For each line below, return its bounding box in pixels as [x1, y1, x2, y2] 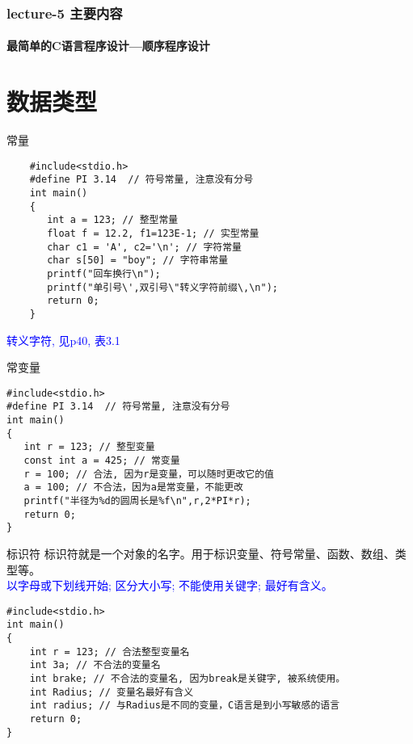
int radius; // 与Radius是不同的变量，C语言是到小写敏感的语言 [29, 700, 340, 712]
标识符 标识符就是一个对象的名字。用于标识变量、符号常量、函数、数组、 [6, 545, 395, 562]
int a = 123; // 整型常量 [47, 214, 179, 226]
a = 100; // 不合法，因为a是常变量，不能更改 [23, 481, 243, 494]
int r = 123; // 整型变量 [23, 441, 155, 453]
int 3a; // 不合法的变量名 [29, 659, 161, 671]
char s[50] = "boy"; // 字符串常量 [47, 254, 229, 267]
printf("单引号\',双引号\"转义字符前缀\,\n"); [47, 281, 278, 293]
